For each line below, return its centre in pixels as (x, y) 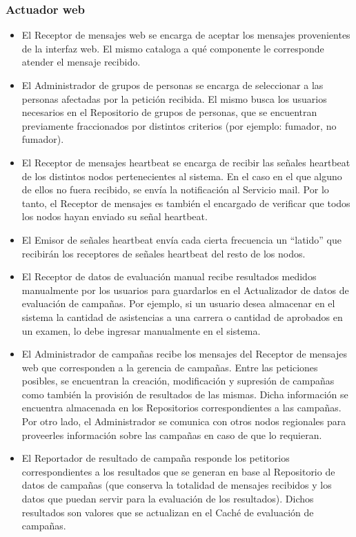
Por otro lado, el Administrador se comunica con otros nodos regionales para (184, 421)
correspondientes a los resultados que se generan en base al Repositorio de (178, 471)
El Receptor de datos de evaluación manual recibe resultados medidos (169, 276)
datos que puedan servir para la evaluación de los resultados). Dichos (168, 499)
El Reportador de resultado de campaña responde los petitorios (156, 458)
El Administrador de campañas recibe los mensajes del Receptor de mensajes (184, 354)
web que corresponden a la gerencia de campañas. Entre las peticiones (170, 367)
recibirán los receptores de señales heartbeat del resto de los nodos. (164, 253)
